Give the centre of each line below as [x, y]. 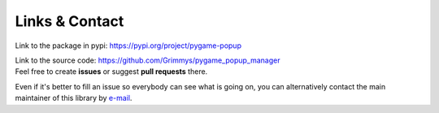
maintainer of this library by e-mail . [74, 98]
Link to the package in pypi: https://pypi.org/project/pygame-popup [128, 46]
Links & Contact [70, 21]
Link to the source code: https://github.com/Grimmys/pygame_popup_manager [148, 60]
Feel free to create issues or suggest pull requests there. [111, 72]
